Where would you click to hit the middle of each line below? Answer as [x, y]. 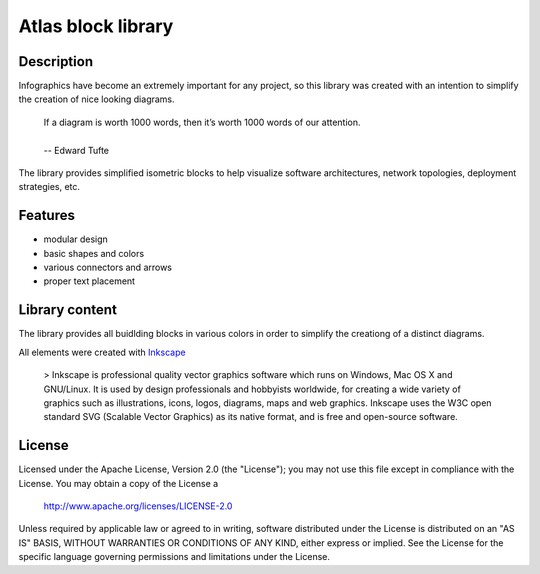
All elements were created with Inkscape [102, 352]
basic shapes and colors [94, 253]
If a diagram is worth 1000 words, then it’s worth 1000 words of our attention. [202, 122]
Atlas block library [96, 26]
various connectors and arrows [108, 267]
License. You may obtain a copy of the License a [118, 483]
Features [46, 215]
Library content [67, 310]
